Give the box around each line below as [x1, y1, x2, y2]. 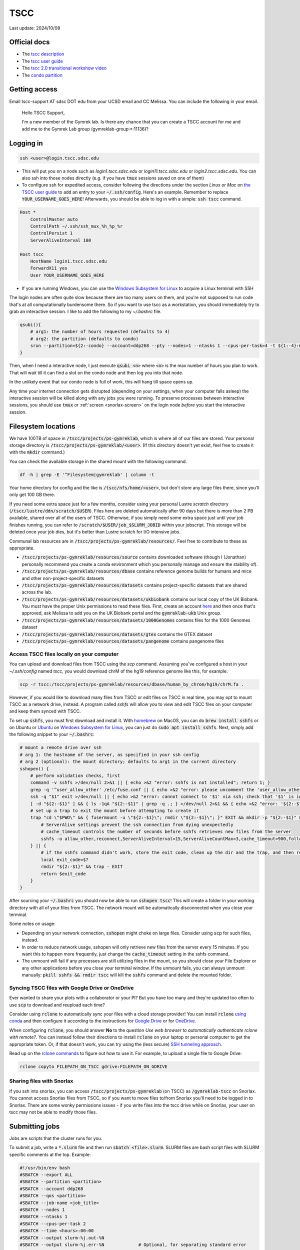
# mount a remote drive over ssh [19, 745, 102, 750]
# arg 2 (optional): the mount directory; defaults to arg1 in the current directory [19, 759, 236, 764]
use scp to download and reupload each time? [9, 1001, 105, 1007]
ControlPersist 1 [30, 230, 73, 236]
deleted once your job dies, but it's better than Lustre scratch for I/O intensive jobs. [9, 529, 181, 535]
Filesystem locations [9, 422, 75, 430]
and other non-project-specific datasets [21, 575, 104, 581]
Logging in [9, 139, 43, 147]
